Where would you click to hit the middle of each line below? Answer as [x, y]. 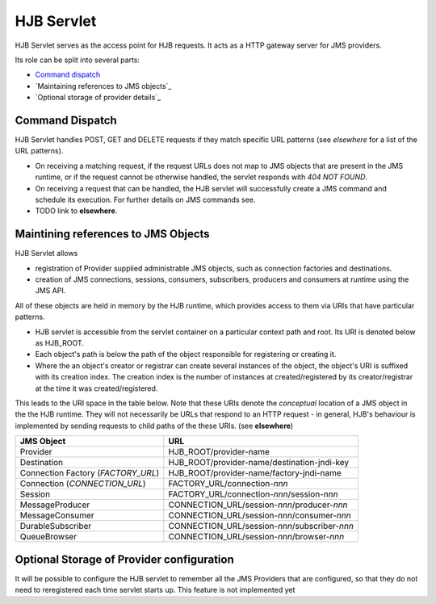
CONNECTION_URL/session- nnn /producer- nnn [258, 505]
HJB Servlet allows [46, 254]
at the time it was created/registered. [96, 388]
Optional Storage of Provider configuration [124, 559]
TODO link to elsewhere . [76, 211]
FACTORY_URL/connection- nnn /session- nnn [253, 494]
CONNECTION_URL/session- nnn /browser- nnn [256, 537]
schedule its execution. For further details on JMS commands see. [145, 199]
